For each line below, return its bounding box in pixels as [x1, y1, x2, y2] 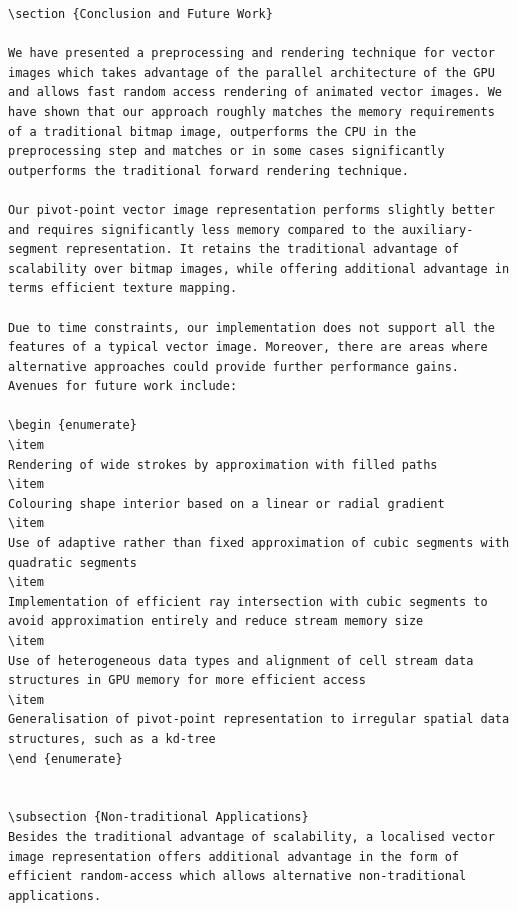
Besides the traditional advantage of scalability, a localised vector [8, 829, 495, 844]
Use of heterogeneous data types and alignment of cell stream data [8, 653, 474, 668]
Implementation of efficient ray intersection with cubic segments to [8, 594, 488, 609]
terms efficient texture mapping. [8, 281, 238, 296]
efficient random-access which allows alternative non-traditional [8, 869, 467, 884]
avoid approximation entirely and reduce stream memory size [8, 614, 424, 629]
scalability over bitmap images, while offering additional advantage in [8, 261, 510, 276]
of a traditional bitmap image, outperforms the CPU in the [8, 124, 417, 139]
